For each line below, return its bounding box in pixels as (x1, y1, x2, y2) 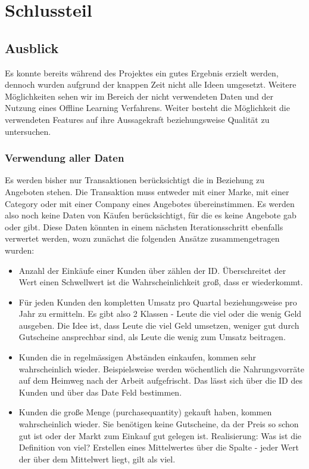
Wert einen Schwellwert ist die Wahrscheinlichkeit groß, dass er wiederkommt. (18, 276, 303, 288)
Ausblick (5, 38, 59, 57)
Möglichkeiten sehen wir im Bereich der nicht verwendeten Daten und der (5, 90, 273, 102)
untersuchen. (5, 125, 51, 137)
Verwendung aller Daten (5, 150, 124, 165)
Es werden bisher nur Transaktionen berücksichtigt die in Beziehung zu (5, 174, 265, 186)
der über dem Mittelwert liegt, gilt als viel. (18, 452, 176, 465)
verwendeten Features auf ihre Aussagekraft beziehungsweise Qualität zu (5, 113, 270, 125)
